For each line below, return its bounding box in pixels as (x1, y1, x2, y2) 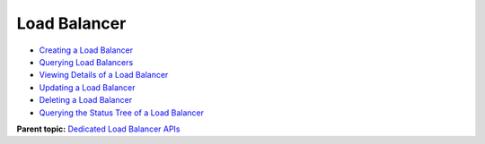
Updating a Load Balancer (39, 81, 136, 93)
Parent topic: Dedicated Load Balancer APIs (16, 123, 181, 134)
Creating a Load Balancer (39, 45, 134, 55)
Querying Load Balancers (39, 56, 134, 67)
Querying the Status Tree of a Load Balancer (39, 107, 204, 118)
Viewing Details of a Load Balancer (39, 70, 169, 80)
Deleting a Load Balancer (39, 95, 133, 106)
